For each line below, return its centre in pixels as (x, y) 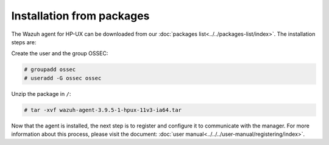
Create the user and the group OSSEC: (60, 53)
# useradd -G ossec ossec (63, 78)
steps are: (24, 42)
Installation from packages (80, 16)
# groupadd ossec (50, 69)
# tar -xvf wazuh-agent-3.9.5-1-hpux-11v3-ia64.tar (103, 110)
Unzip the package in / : (41, 93)
